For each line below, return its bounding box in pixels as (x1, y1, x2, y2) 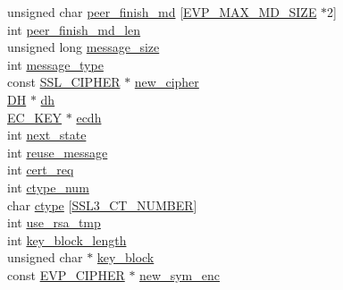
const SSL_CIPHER (7, 72, 121, 91)
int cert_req (7, 160, 74, 179)
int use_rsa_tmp (7, 213, 101, 232)
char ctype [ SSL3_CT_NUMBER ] (7, 195, 197, 214)
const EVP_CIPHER (7, 265, 125, 284)
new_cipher (134, 72, 199, 91)
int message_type (7, 55, 104, 73)
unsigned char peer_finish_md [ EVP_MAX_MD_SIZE (7, 3, 317, 21)
